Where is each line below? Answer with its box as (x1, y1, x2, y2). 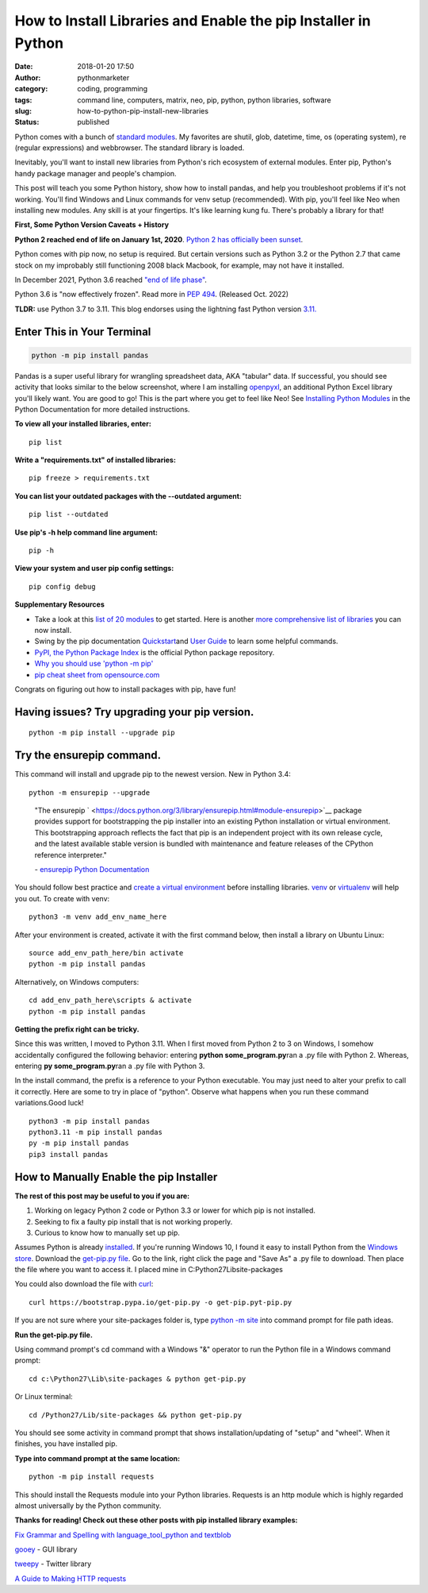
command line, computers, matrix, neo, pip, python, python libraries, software (77, 95, 332, 105)
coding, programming (77, 84, 148, 94)
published (77, 118, 110, 127)
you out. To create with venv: (14, 893, 110, 903)
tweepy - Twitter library (14, 1559, 92, 1568)
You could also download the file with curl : (14, 1279, 154, 1289)
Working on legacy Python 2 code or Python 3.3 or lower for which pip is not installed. (34, 1205, 316, 1215)
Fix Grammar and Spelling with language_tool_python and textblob (14, 1529, 231, 1540)
